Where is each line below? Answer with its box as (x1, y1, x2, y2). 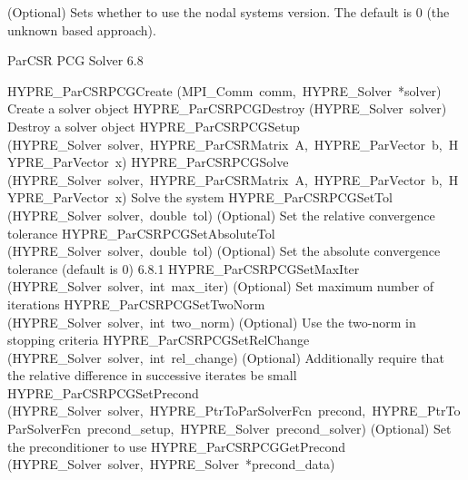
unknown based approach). (7, 20, 156, 39)
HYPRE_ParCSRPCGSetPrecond (7, 383, 199, 402)
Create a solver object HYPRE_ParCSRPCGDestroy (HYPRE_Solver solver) (7, 99, 447, 118)
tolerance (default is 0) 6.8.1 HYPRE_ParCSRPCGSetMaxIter (7, 259, 360, 278)
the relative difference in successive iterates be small (7, 366, 297, 385)
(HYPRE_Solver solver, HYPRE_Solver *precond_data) (7, 455, 335, 474)
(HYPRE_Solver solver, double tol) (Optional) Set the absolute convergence (7, 241, 441, 260)
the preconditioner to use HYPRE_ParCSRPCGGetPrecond (7, 436, 346, 456)
